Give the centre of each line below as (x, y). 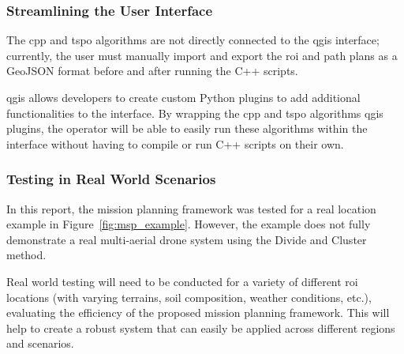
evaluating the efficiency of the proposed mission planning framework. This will (198, 313)
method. (26, 255)
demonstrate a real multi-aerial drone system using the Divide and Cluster (187, 239)
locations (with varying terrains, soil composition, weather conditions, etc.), (189, 297)
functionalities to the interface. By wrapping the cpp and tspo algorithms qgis (195, 113)
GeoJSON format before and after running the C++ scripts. (152, 71)
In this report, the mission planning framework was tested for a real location (191, 208)
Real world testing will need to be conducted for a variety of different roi (182, 281)
